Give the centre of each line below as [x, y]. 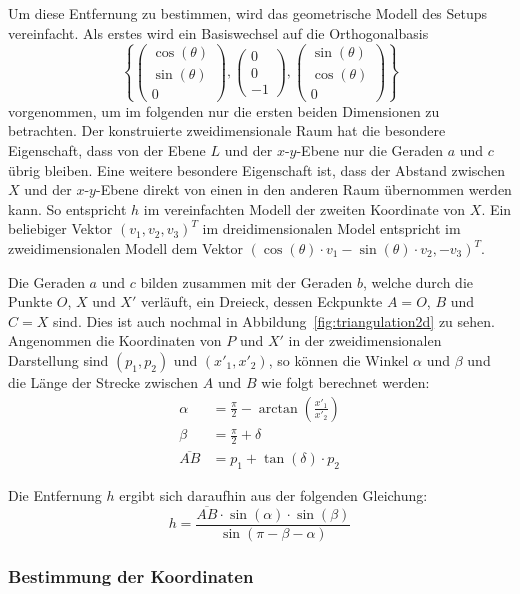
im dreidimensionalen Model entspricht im [331, 228]
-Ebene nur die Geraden [370, 150]
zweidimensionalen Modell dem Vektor [126, 248]
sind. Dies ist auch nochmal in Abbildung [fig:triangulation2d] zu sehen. [273, 320]
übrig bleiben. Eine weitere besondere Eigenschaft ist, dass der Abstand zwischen [256, 169]
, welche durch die [418, 281]
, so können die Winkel [338, 359]
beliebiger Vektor [60, 228]
